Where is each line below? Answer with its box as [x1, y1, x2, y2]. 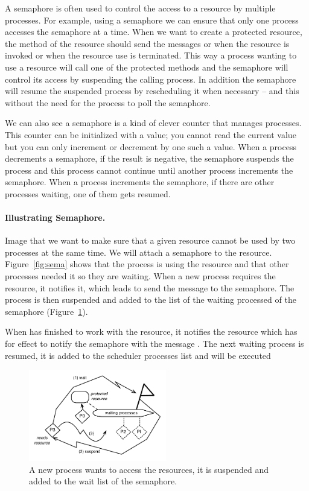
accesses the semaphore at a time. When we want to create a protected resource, [5, 25, 302, 38]
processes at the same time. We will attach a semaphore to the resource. [5, 245, 272, 258]
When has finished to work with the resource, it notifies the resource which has [5, 325, 298, 338]
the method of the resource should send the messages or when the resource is [5, 37, 290, 49]
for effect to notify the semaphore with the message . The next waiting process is [5, 337, 304, 350]
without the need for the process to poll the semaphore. [5, 96, 211, 109]
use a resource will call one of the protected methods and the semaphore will [5, 60, 288, 73]
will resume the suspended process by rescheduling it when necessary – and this [5, 84, 299, 97]
